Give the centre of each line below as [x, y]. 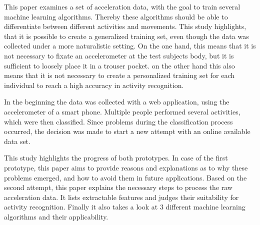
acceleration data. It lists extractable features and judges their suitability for [121, 197]
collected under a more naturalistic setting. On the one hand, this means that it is [130, 46]
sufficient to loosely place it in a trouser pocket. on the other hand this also [119, 65]
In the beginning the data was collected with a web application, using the [117, 102]
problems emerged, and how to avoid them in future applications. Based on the [125, 177]
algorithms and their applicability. [56, 216]
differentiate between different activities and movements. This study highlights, [125, 26]
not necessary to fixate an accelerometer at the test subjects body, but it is [119, 55]
